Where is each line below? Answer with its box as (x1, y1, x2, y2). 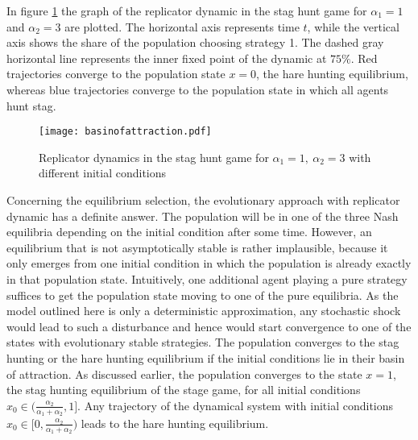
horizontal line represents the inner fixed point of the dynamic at (6, 49, 327, 66)
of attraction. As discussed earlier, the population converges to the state (6, 365, 362, 382)
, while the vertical (307, 18, 399, 35)
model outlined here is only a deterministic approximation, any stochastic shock (6, 302, 401, 319)
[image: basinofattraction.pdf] (39, 126, 212, 138)
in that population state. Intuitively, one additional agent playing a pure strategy (6, 270, 408, 287)
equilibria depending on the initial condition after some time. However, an (6, 223, 372, 240)
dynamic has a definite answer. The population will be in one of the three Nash (6, 207, 399, 224)
